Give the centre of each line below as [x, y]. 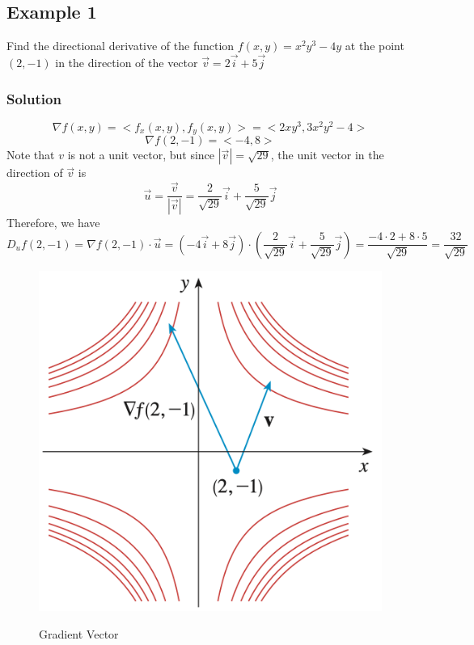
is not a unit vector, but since [141, 155]
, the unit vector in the [327, 155]
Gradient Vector [79, 633]
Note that [31, 155]
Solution [34, 98]
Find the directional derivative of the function [121, 46]
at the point [375, 46]
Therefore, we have [53, 223]
